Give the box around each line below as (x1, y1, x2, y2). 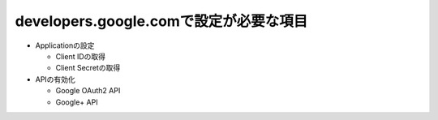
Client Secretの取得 (55, 63, 121, 73)
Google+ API (55, 97, 98, 107)
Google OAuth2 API (55, 86, 121, 96)
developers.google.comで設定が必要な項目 (15, 12, 308, 30)
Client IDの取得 (55, 51, 105, 61)
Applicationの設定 (35, 41, 95, 50)
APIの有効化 (35, 74, 76, 84)
